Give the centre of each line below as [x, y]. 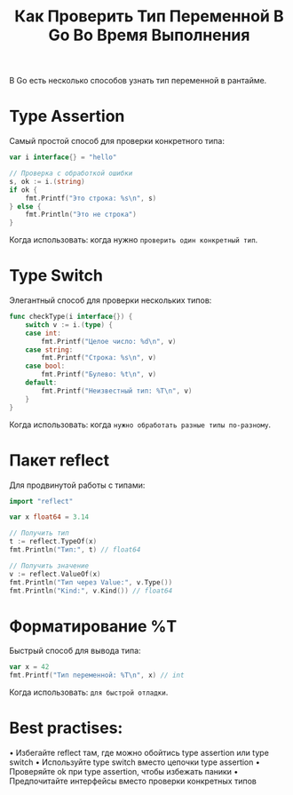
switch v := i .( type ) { [69, 325]
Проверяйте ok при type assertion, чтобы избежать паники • [124, 771]
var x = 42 [29, 667]
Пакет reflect [59, 460]
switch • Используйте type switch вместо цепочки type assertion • [135, 762]
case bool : [45, 366]
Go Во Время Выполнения [149, 35]
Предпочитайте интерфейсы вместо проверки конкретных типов [133, 781]
